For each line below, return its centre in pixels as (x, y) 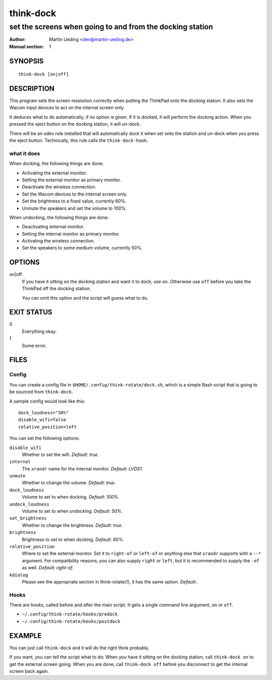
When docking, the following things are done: (56, 164)
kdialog (19, 575)
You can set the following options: (45, 438)
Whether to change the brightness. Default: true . (72, 525)
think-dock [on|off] (44, 74)
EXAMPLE (25, 636)
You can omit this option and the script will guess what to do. (85, 298)
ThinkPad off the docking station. (56, 288)
